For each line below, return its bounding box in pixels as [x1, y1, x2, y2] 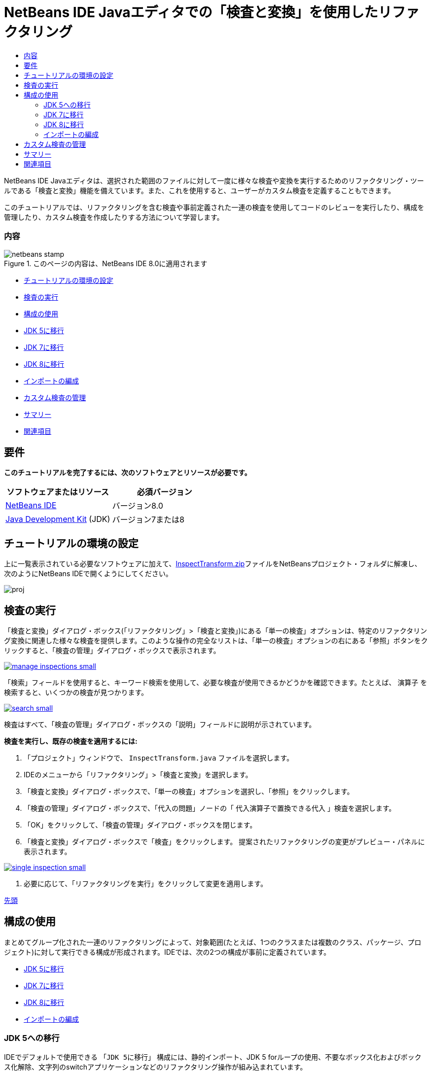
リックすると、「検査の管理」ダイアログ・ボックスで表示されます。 [4, 646, 220, 655]
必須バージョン [137, 487, 192, 497]
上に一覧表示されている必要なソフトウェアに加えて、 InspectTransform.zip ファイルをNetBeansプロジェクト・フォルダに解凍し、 [4, 559, 422, 568]
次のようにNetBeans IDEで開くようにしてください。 [4, 569, 173, 578]
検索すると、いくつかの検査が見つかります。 [4, 688, 148, 697]
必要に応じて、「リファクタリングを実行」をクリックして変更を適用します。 [24, 879, 267, 888]
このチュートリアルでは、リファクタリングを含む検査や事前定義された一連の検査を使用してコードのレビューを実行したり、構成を [4, 203, 425, 211]
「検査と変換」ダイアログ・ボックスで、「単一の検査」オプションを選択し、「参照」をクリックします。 [24, 787, 354, 796]
